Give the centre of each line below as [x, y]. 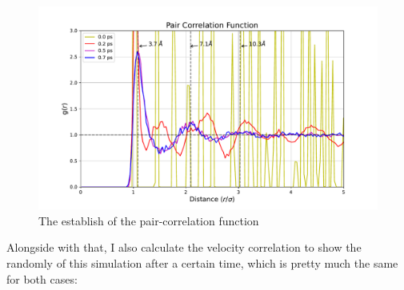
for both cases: [42, 278]
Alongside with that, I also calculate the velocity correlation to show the [184, 247]
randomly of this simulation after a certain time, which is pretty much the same [202, 263]
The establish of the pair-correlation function [149, 220]
